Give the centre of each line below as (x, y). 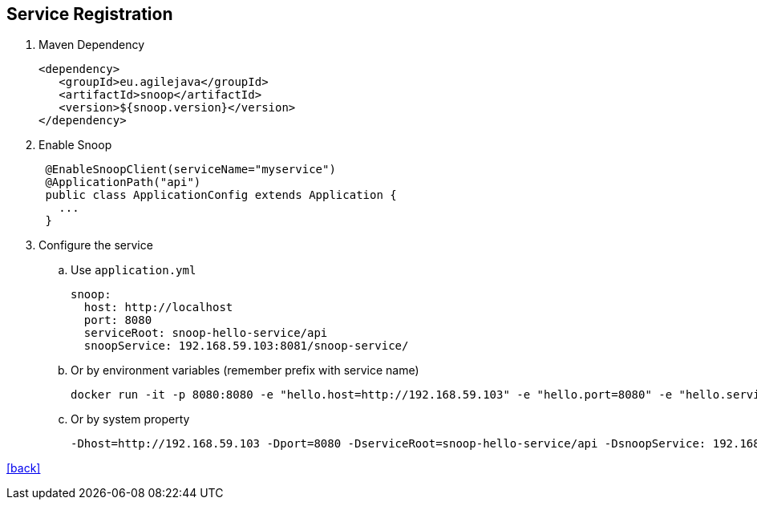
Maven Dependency (92, 45)
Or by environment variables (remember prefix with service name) (245, 370)
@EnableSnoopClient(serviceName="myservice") (190, 170)
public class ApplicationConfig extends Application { (221, 195)
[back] (24, 468)
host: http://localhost (158, 308)
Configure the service (96, 245)
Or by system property (130, 419)
